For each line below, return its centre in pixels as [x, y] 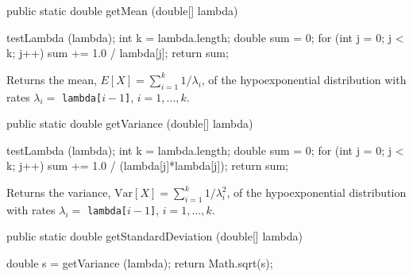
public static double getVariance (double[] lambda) [130, 123]
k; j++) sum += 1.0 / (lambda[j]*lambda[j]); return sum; [147, 165]
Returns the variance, [59, 192]
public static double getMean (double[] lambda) [122, 10]
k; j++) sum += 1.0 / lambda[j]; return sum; [118, 53]
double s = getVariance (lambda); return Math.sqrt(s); [140, 263]
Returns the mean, [52, 79]
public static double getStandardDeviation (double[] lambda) [154, 236]
